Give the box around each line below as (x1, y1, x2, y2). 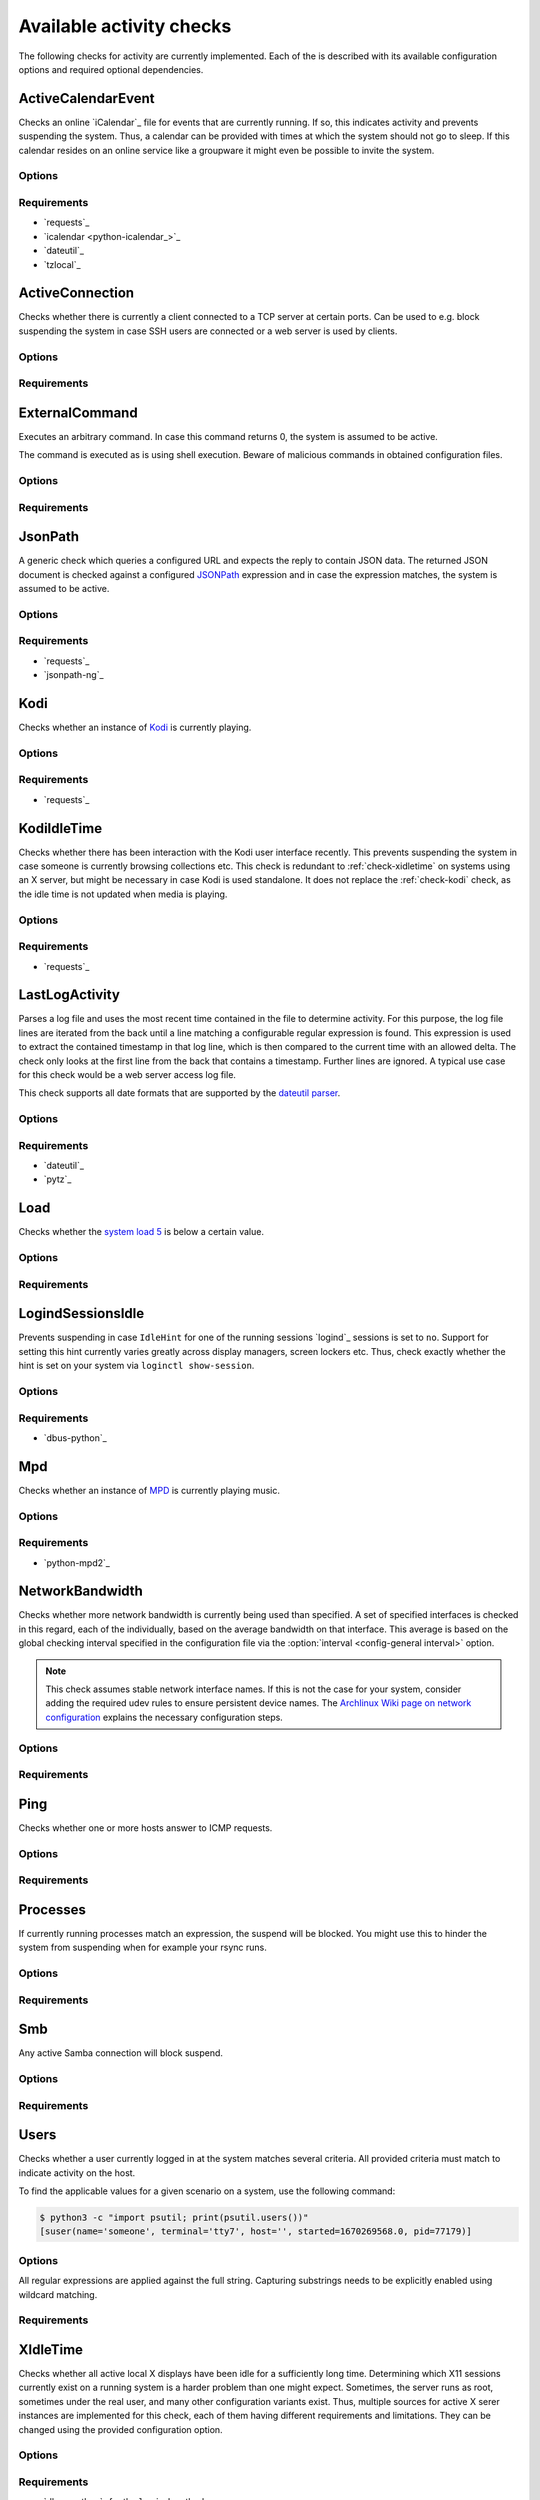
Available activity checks (18, 15, 232, 37)
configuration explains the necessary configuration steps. (45, 1711, 284, 1723)
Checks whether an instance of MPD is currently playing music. (18, 1484, 280, 1496)
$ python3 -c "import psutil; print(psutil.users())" (39, 2212, 309, 2224)
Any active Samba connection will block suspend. (18, 2047, 224, 2059)
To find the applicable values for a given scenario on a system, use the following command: (18, 2185, 396, 2197)
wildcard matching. (18, 2288, 98, 2300)
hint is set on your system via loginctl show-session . (18, 1360, 255, 1372)
